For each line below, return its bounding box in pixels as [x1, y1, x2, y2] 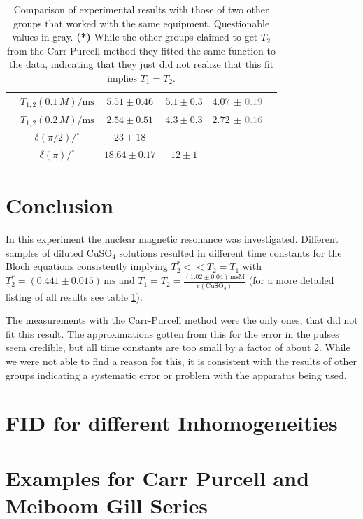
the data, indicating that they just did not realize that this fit [8, 57, 274, 71]
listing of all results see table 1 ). [6, 289, 143, 304]
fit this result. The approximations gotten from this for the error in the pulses [6, 326, 339, 341]
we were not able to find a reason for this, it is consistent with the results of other [6, 354, 357, 369]
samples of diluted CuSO [6, 245, 113, 259]
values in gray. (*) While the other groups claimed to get [12, 29, 258, 44]
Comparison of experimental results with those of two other [13, 2, 269, 16]
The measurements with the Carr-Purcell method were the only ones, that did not [6, 313, 358, 327]
